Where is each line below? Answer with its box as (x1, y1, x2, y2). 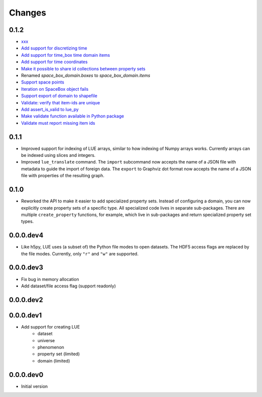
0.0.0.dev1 (9, 311, 42, 319)
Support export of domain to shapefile (21, 93, 98, 99)
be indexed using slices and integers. (21, 152, 96, 158)
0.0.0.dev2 (9, 296, 43, 304)
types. (21, 218, 34, 224)
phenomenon (37, 344, 65, 350)
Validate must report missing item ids (21, 120, 96, 126)
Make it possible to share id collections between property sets (21, 66, 146, 71)
